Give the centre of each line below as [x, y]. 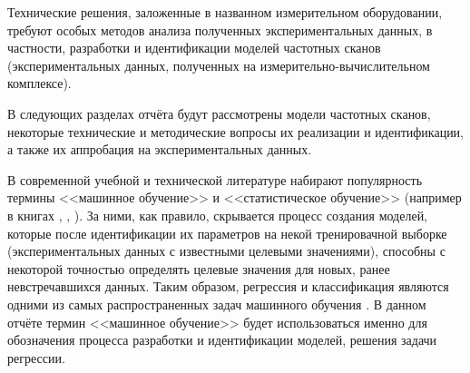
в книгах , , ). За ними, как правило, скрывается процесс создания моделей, [218, 215]
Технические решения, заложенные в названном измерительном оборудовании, [225, 12]
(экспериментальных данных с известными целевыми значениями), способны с [226, 251]
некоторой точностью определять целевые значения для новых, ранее [199, 268]
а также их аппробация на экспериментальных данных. [160, 149]
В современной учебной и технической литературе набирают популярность [215, 179]
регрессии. [36, 357]
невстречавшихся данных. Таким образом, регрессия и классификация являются [228, 286]
